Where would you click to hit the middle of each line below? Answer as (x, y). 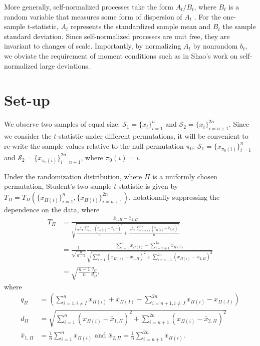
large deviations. (65, 65)
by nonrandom (215, 46)
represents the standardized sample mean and (141, 26)
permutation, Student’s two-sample (58, 186)
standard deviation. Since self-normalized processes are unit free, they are (117, 36)
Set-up (27, 100)
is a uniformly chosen (185, 176)
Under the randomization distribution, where (73, 176)
